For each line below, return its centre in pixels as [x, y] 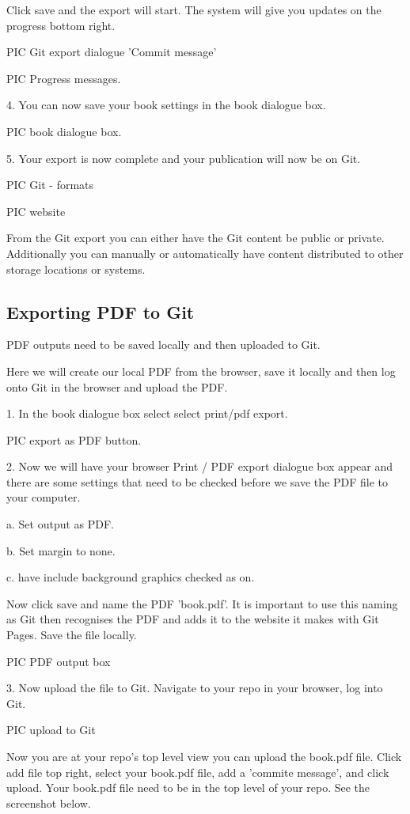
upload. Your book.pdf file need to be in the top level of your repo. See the [188, 787]
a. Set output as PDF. [61, 524]
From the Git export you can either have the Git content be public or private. [196, 238]
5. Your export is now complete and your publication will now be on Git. [184, 158]
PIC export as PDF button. [74, 439]
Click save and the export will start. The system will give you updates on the [194, 9]
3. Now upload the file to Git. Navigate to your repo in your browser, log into [195, 688]
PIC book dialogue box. [64, 131]
